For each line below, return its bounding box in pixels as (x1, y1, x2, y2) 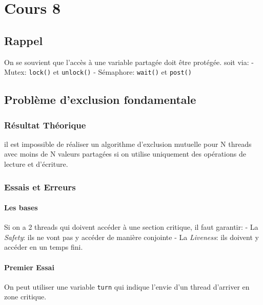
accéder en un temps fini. (4, 242, 83, 252)
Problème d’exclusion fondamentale (4, 92, 196, 107)
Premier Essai (4, 262, 54, 272)
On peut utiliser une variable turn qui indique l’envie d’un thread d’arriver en (4, 281, 250, 292)
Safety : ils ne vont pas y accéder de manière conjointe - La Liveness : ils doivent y (4, 231, 259, 242)
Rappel (4, 32, 43, 48)
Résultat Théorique (4, 118, 86, 131)
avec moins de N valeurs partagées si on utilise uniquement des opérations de (4, 148, 246, 159)
